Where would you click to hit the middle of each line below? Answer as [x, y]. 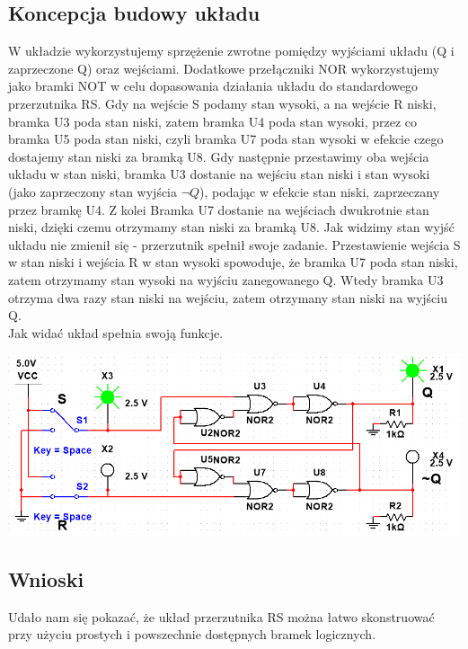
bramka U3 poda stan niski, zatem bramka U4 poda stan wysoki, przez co [213, 121]
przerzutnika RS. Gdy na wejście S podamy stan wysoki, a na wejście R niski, [222, 103]
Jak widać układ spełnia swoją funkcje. [116, 332]
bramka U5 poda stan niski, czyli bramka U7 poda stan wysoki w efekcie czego [226, 139]
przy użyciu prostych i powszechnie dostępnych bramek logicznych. [192, 634]
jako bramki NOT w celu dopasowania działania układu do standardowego [213, 86]
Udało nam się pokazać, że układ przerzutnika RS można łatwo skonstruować [221, 616]
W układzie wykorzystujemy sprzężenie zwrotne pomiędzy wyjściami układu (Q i [231, 51]
